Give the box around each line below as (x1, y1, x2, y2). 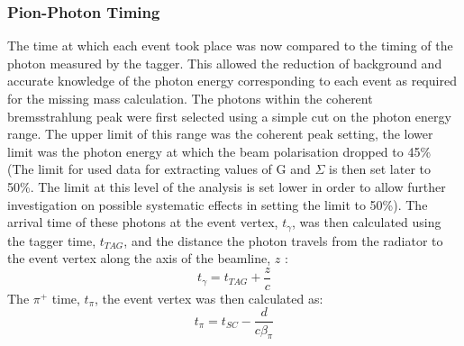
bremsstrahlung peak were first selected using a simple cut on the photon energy (7, 106, 451, 125)
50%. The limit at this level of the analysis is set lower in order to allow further (7, 177, 446, 196)
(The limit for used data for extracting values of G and (7, 159, 311, 178)
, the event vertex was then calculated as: (95, 288, 323, 307)
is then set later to (329, 159, 431, 178)
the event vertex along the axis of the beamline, (7, 249, 271, 268)
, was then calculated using (292, 213, 441, 232)
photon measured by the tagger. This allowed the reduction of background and (7, 53, 442, 72)
